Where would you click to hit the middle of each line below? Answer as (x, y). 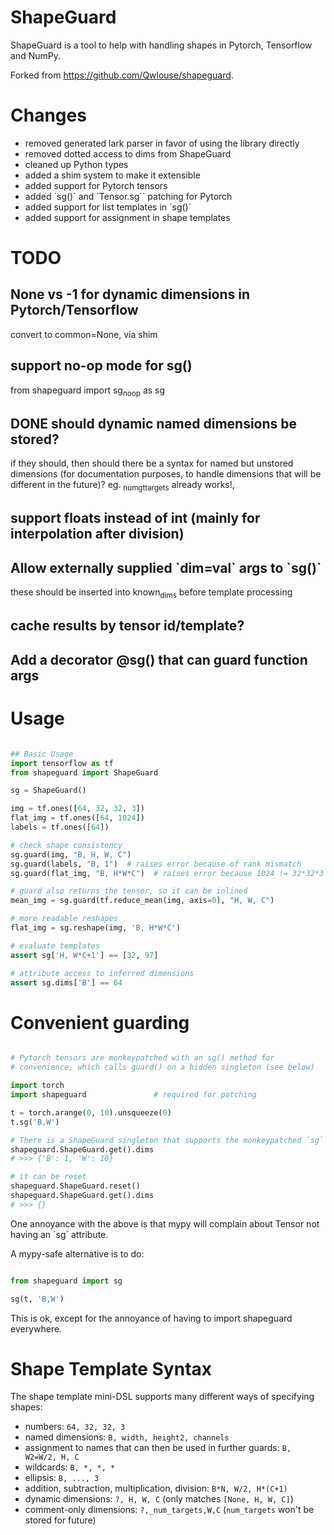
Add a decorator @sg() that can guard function (159, 659)
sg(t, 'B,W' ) (37, 1299)
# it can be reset (48, 1177)
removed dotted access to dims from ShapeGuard (128, 153)
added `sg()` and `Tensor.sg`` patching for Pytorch (128, 196)
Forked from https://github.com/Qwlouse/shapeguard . (122, 75)
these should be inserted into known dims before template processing (151, 593)
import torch (37, 1086)
